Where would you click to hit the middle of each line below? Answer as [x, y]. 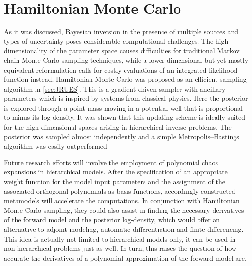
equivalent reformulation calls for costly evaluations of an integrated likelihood [121, 69]
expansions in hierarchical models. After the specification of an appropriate [116, 172]
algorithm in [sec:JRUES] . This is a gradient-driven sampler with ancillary [115, 88]
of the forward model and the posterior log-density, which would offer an [112, 219]
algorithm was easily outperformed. [56, 146]
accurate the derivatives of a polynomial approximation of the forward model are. [125, 257]
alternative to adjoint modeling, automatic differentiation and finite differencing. [124, 229]
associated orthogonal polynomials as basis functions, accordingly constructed [120, 191]
